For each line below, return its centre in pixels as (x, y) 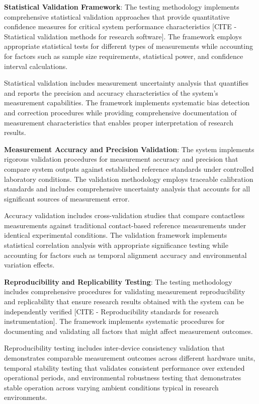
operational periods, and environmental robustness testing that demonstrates (123, 378)
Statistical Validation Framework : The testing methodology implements (122, 7)
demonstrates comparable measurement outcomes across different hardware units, (130, 358)
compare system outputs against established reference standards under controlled (129, 169)
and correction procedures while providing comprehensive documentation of (120, 112)
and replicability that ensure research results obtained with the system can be (124, 301)
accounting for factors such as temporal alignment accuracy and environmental (125, 255)
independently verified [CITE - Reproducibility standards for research (111, 311)
